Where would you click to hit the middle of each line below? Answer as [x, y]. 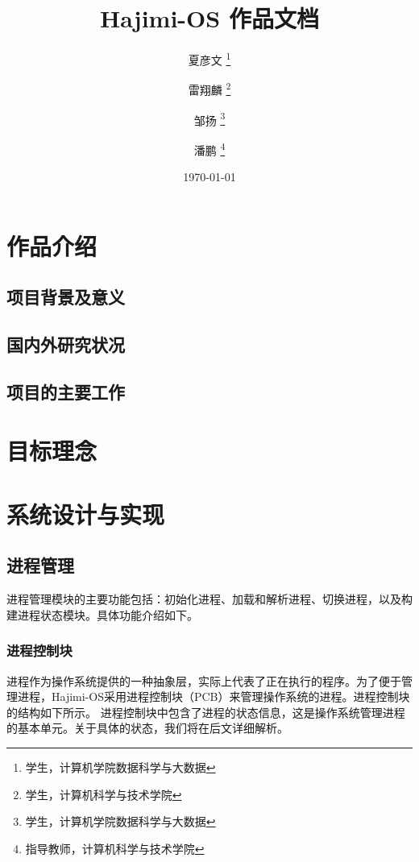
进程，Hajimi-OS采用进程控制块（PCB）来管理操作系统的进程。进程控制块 [214, 696]
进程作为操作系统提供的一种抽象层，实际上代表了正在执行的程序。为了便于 [204, 680]
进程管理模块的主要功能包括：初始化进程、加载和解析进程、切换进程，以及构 [209, 599]
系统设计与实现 [86, 514]
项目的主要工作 [66, 391]
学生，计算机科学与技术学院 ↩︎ [104, 794]
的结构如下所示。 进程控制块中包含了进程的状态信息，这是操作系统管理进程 [206, 712]
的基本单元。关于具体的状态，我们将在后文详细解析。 [147, 728]
